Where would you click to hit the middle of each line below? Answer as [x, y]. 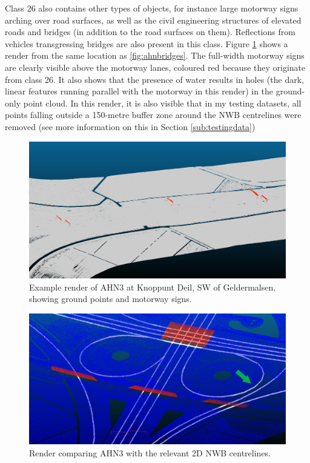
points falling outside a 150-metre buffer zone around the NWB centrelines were [153, 115]
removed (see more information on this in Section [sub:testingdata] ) [130, 126]
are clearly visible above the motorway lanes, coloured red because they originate [155, 67]
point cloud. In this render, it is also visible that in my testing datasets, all [162, 103]
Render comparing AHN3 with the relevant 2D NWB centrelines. [150, 452]
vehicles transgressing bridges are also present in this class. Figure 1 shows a [147, 43]
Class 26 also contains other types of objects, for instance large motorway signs [152, 8]
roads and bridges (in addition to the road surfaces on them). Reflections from [150, 32]
